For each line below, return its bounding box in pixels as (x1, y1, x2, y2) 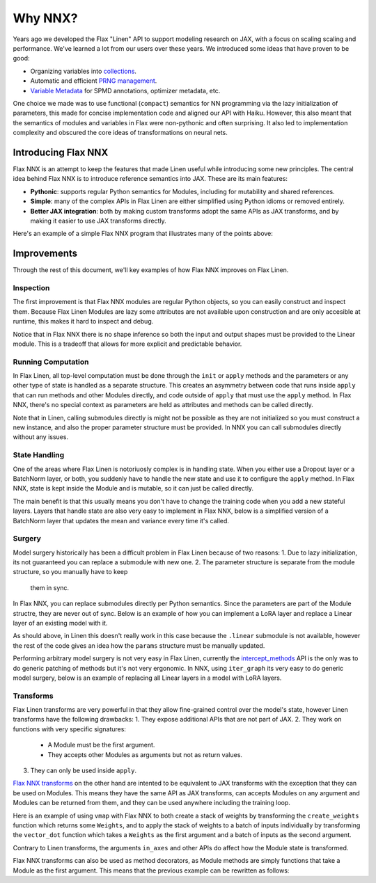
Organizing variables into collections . (30, 67, 137, 75)
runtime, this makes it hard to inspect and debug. (13, 317, 154, 326)
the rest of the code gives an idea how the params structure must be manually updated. (13, 641, 265, 650)
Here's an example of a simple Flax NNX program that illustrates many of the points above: (13, 230, 273, 238)
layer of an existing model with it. (13, 619, 108, 627)
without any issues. (13, 433, 69, 441)
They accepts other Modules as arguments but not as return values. (47, 750, 243, 758)
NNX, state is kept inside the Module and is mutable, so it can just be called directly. (13, 484, 254, 493)
